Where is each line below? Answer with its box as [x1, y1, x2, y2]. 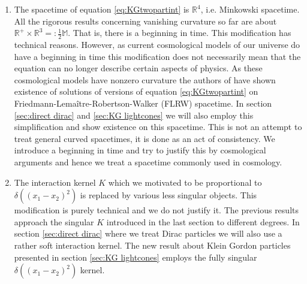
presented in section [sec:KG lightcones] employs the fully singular [14, 250, 257, 263]
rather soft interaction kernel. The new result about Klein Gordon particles [14, 238, 291, 251]
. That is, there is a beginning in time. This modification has [68, 26, 291, 39]
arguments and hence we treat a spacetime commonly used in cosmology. [14, 155, 282, 168]
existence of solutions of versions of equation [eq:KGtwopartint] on [14, 85, 258, 98]
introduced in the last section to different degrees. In [106, 215, 300, 228]
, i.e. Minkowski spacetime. [200, 3, 300, 15]
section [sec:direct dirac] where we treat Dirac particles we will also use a [14, 227, 282, 240]
